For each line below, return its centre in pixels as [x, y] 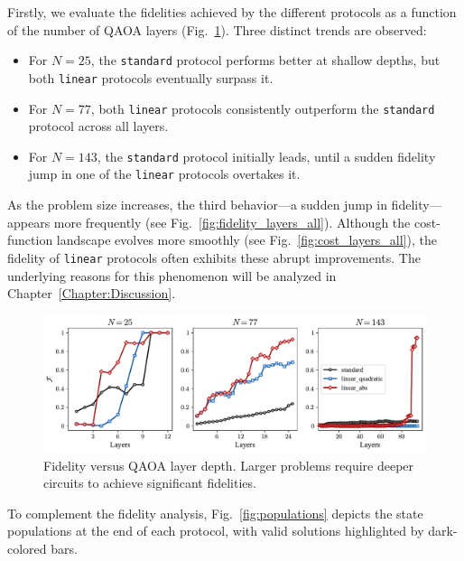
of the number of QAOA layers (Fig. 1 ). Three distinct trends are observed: [217, 29]
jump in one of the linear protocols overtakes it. [164, 174]
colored [27, 549]
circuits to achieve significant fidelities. [150, 483]
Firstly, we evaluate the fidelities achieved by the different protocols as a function [232, 12]
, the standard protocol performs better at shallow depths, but [265, 60]
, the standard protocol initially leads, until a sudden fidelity [266, 156]
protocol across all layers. [98, 126]
